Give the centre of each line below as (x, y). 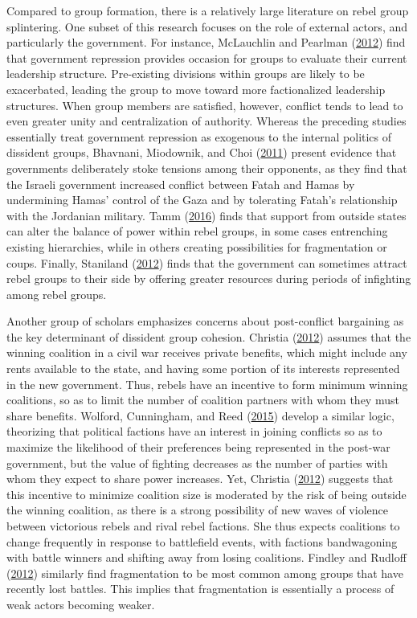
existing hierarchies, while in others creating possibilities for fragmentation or (197, 246)
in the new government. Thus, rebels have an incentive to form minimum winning (207, 384)
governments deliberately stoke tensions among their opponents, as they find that (207, 168)
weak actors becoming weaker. (81, 604)
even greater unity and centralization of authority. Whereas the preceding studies (206, 121)
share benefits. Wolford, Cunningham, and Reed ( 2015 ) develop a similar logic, (200, 415)
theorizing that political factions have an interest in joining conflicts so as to (194, 431)
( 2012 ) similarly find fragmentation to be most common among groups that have (205, 573)
